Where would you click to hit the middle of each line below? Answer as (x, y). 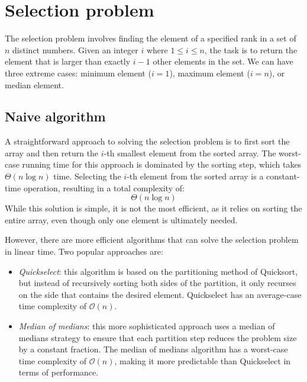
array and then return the (52, 153)
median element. (34, 84)
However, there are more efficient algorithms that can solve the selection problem (152, 240)
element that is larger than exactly (68, 61)
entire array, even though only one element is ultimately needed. (121, 219)
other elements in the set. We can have (223, 61)
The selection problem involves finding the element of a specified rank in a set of (151, 38)
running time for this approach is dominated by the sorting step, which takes (162, 164)
